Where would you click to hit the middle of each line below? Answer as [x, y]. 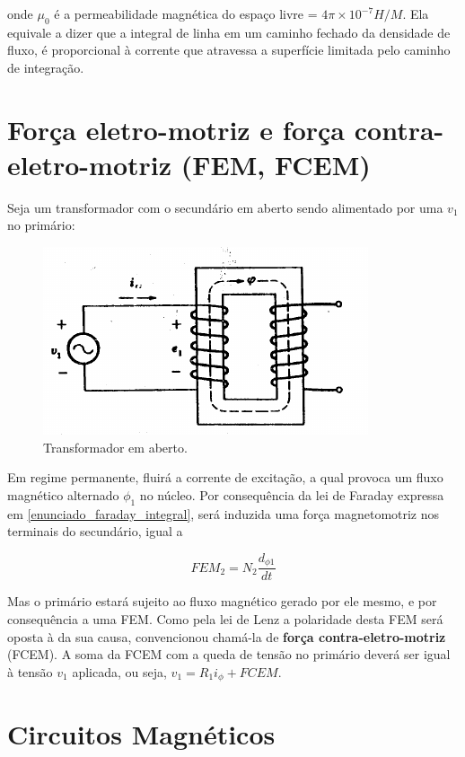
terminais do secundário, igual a [95, 531]
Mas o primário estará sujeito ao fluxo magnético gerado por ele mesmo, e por [222, 601]
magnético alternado [63, 494]
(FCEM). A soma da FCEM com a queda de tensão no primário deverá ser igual [229, 654]
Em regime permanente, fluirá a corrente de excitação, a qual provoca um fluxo [225, 477]
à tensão [30, 671]
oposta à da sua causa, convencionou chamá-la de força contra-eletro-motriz [227, 636]
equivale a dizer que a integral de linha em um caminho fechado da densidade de [229, 32]
